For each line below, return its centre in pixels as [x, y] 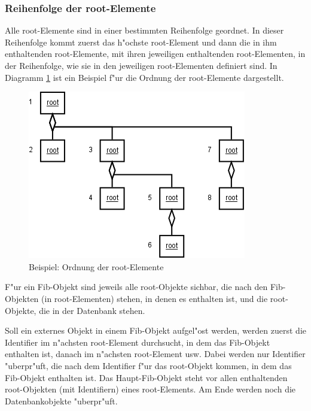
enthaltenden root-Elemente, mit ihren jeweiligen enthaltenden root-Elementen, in [155, 54]
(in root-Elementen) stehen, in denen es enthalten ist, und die [155, 298]
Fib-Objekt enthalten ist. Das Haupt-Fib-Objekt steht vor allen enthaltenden [146, 377]
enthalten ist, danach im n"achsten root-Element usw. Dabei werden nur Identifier [155, 354]
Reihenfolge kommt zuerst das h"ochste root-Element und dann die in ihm [141, 42]
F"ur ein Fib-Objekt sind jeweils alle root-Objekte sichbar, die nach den [136, 287]
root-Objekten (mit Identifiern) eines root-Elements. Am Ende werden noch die [150, 389]
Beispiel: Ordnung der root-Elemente [96, 266]
